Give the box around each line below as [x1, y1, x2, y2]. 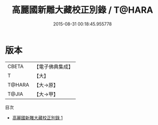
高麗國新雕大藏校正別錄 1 [12, 115, 63, 121]
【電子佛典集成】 [34, 63, 74, 70]
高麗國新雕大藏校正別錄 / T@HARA [11, 4, 154, 16]
